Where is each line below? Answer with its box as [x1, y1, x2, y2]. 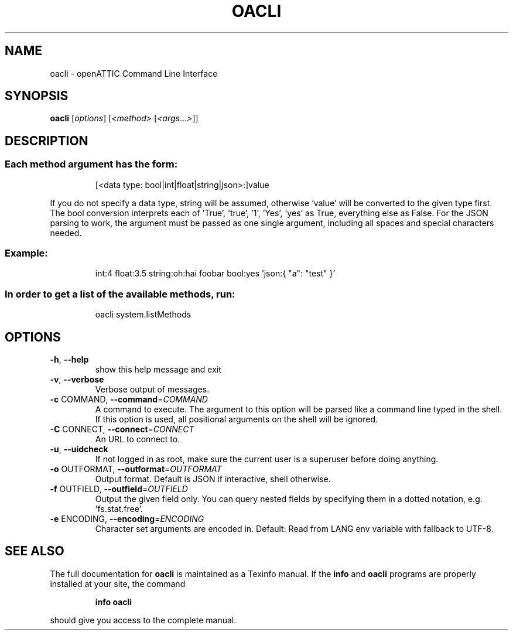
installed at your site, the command [50, 578, 186, 589]
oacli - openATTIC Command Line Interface [50, 68, 218, 78]
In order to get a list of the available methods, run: [5, 288, 235, 300]
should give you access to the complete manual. [50, 614, 237, 625]
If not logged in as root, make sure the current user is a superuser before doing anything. [95, 454, 439, 464]
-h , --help [50, 354, 89, 364]
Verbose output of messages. [95, 384, 210, 394]
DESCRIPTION [5, 133, 88, 148]
